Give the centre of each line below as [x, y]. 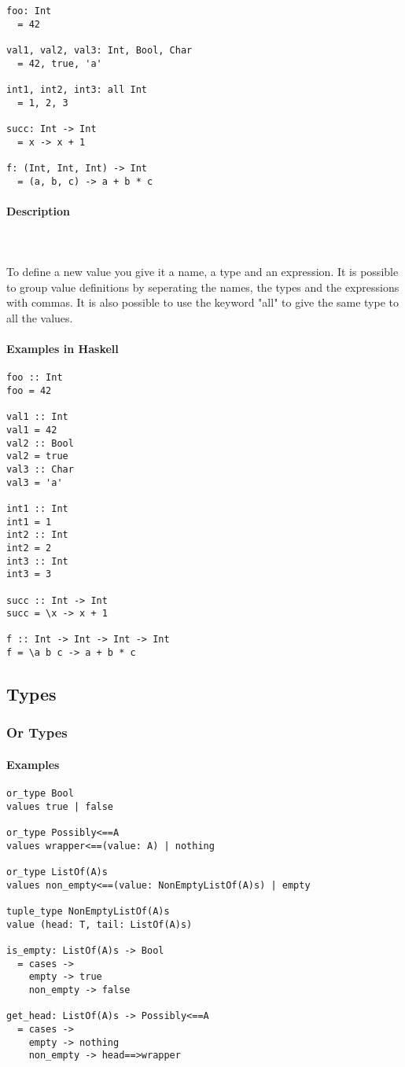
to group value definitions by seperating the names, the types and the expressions [203, 287]
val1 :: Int [37, 417]
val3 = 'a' [35, 482]
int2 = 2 [29, 548]
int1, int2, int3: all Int [77, 89]
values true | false [60, 806]
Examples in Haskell [63, 349]
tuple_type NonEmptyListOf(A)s [88, 912]
